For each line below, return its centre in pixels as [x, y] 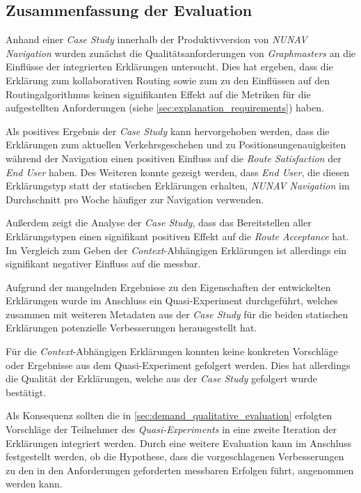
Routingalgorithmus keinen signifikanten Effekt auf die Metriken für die [158, 94]
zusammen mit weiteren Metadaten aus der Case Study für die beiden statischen [177, 314]
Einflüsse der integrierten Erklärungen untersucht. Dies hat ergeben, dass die [169, 66]
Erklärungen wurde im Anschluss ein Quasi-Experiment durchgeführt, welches [172, 300]
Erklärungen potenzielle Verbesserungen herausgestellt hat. [131, 328]
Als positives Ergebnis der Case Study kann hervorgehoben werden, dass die [168, 131]
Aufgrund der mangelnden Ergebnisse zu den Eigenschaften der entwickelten [168, 287]
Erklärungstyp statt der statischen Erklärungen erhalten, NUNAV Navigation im [178, 186]
